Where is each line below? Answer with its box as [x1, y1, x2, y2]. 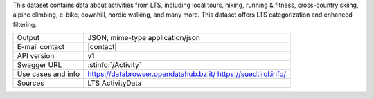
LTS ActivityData [87, 78, 142, 88]
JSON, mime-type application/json [87, 33, 200, 43]
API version [17, 51, 55, 61]
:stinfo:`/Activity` [87, 60, 142, 70]
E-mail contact [17, 42, 65, 52]
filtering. [12, 20, 37, 28]
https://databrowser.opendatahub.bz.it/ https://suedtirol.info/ [87, 69, 287, 79]
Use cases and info [17, 69, 80, 79]
